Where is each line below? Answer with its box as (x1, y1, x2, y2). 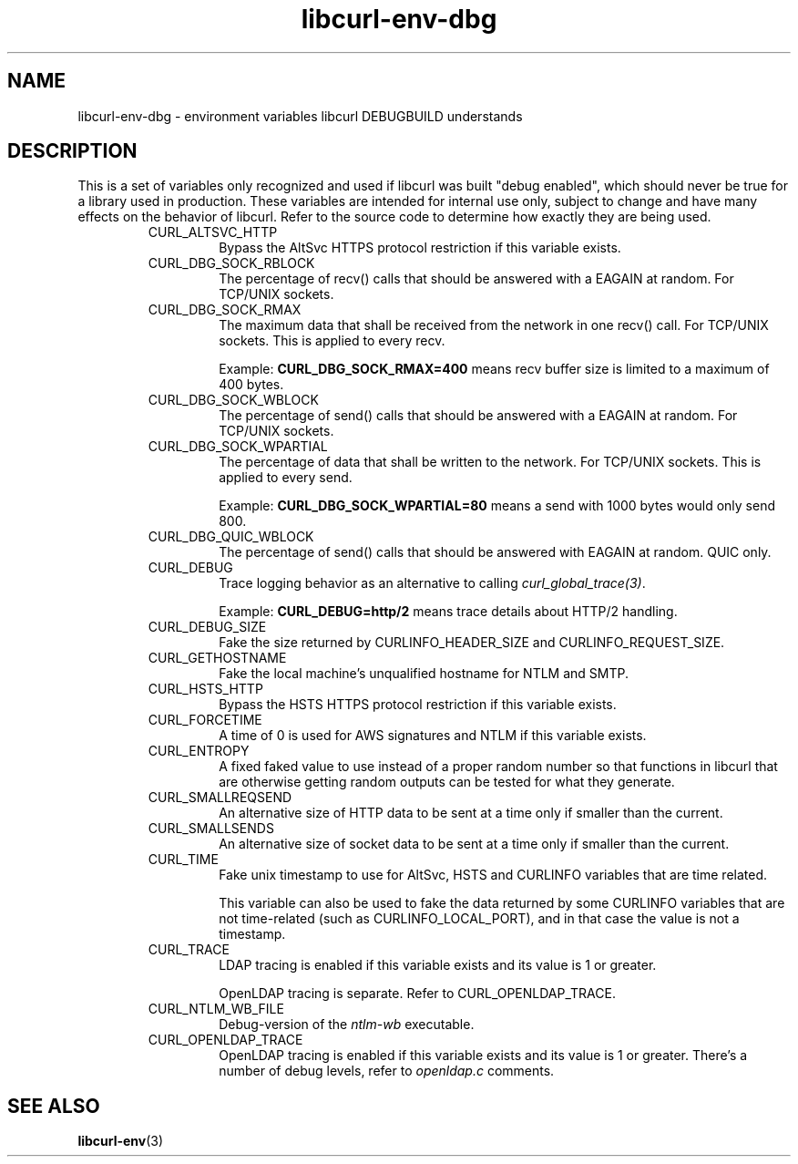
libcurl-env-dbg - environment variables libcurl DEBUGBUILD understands (77, 108, 523, 124)
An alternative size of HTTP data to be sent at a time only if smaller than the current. (219, 805, 723, 821)
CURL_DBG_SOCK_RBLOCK (148, 255, 315, 272)
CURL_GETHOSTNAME (148, 650, 287, 666)
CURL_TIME (148, 851, 219, 868)
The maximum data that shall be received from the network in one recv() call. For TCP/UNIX (219, 317, 769, 334)
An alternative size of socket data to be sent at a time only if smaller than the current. (219, 836, 730, 852)
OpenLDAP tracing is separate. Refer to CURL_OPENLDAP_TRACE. (219, 985, 616, 1002)
